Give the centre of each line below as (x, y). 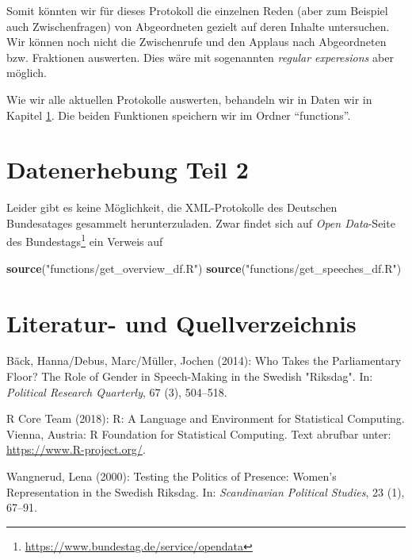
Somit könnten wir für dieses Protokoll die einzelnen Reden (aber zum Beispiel (197, 10)
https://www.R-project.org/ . (76, 449)
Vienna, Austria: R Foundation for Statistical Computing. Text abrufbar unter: (199, 433)
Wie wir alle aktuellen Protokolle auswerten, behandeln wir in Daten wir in (189, 99)
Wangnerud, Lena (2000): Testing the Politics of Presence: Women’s (172, 476)
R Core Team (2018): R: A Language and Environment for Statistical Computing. (206, 418)
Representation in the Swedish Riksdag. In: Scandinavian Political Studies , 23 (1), (206, 491)
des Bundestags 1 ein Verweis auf (85, 240)
